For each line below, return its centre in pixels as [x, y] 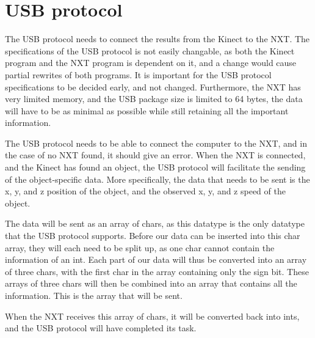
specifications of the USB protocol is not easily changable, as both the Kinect [150, 50]
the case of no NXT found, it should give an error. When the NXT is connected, [155, 155]
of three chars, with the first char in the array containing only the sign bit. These [157, 271]
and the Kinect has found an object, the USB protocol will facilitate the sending [155, 167]
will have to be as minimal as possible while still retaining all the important [147, 110]
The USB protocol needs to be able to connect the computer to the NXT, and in [156, 143]
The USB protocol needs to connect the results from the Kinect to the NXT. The [157, 39]
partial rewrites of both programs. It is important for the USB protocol [138, 74]
